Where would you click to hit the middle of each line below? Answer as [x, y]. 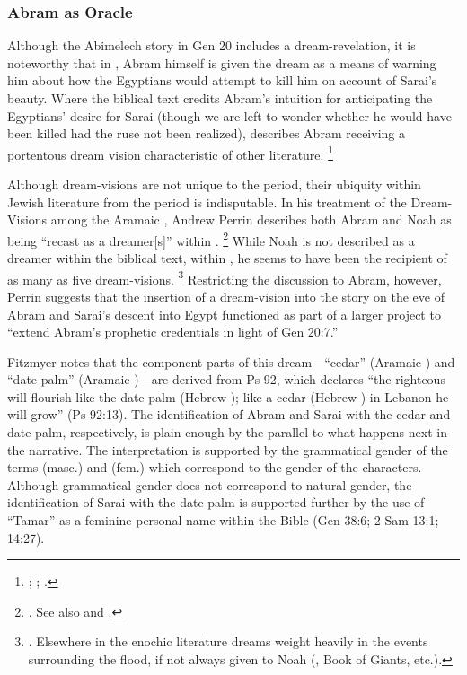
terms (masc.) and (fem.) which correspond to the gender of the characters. [215, 467]
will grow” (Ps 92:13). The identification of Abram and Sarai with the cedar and [229, 414]
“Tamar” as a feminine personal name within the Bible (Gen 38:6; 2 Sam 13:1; [223, 520]
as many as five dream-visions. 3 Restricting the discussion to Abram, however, [225, 277]
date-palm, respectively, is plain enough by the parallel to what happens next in [227, 432]
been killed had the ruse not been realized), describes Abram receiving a [206, 133]
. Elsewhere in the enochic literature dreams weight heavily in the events [228, 641]
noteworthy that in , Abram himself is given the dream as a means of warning [222, 62]
